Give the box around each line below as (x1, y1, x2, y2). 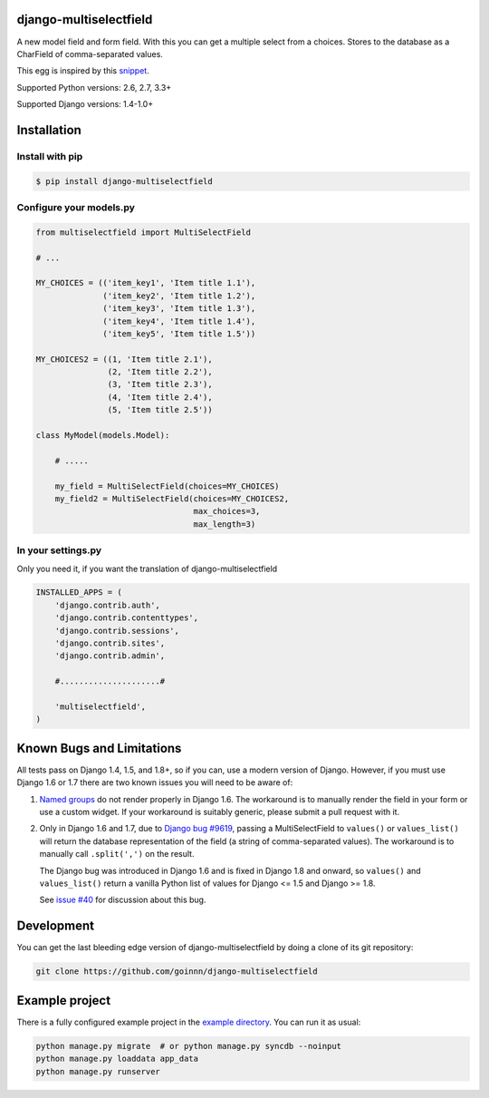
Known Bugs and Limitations (16, 740, 182, 756)
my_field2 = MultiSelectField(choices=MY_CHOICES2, (54, 493, 290, 503)
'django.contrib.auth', (54, 599, 160, 610)
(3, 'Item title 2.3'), (107, 379, 213, 390)
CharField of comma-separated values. (16, 48, 163, 59)
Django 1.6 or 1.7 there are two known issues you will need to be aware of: (16, 777, 293, 788)
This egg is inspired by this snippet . (16, 65, 149, 76)
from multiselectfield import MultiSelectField (35, 227, 251, 238)
